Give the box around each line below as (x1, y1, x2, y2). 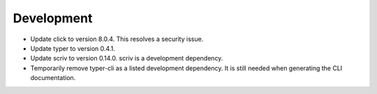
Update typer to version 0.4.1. (30, 44, 115, 52)
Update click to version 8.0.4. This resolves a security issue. (30, 35, 204, 43)
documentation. (30, 74, 76, 82)
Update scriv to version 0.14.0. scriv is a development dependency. (30, 54, 223, 63)
